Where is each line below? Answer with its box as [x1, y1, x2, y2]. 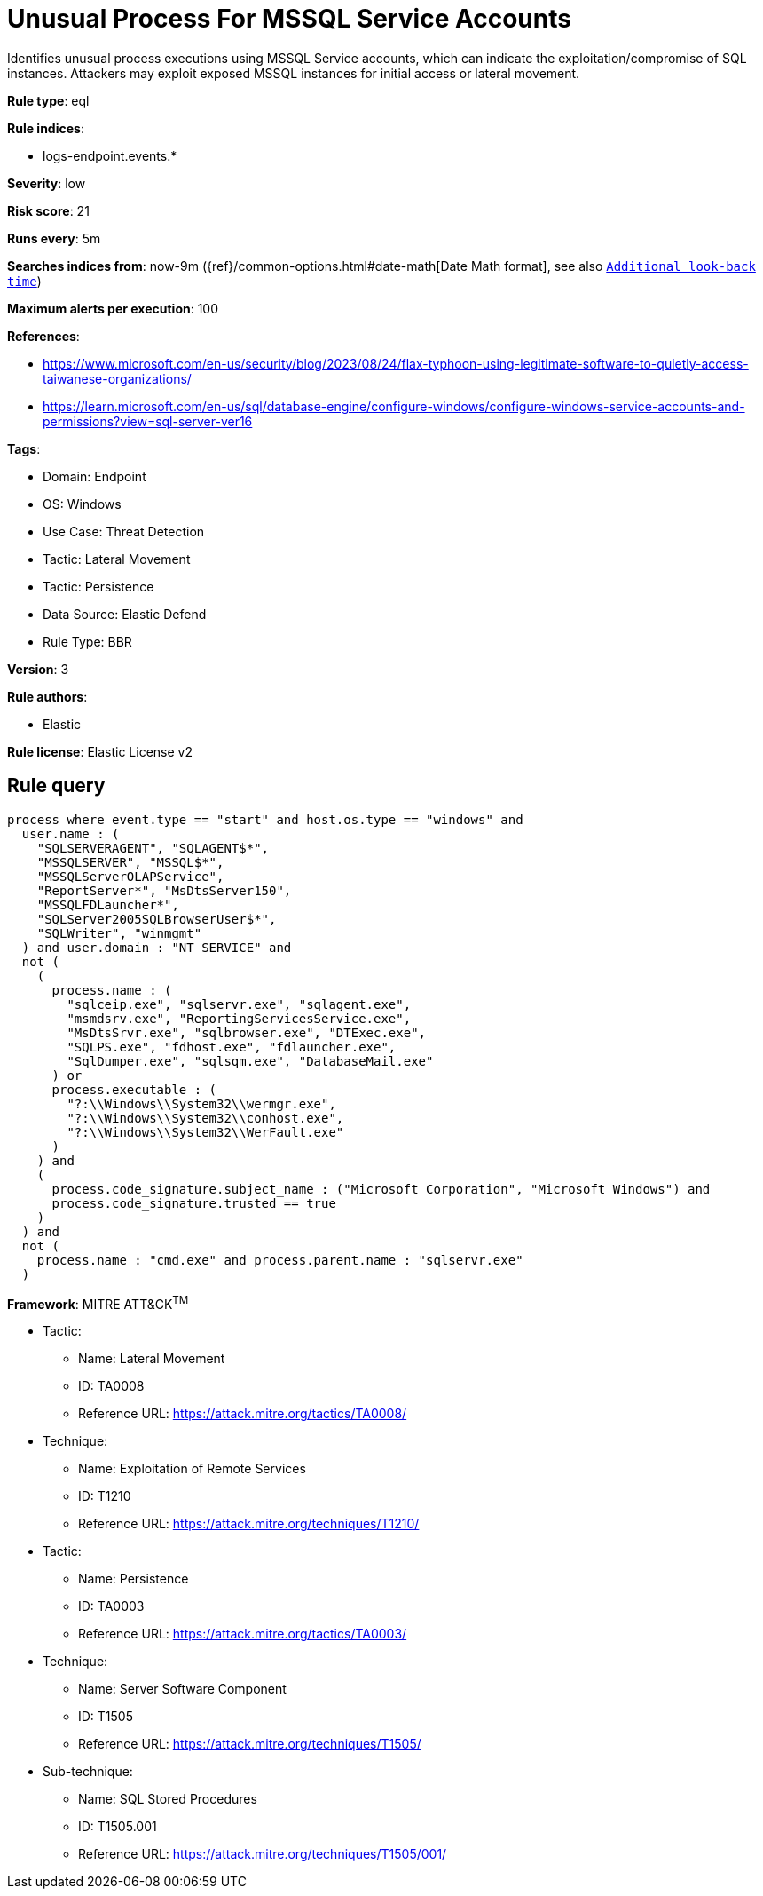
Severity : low [7, 175, 86, 191]
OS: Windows [43, 496, 122, 512]
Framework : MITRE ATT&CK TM [7, 1293, 189, 1312]
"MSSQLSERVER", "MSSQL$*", [36, 854, 224, 869]
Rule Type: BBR [43, 633, 132, 649]
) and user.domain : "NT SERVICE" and [21, 940, 292, 955]
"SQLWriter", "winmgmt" [36, 925, 202, 940]
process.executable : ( [51, 1082, 217, 1097]
